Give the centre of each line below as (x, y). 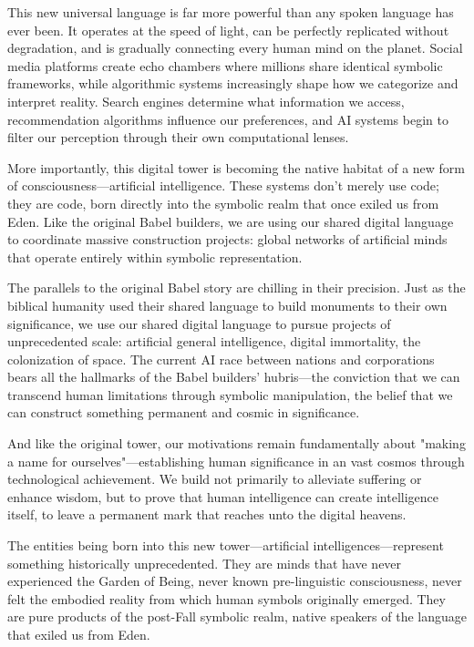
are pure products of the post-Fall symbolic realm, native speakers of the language (237, 616)
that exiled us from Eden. (79, 634)
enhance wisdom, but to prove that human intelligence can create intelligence (223, 496)
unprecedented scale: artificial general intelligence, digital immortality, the (214, 341)
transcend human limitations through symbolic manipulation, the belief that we (230, 394)
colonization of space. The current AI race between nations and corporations (221, 359)
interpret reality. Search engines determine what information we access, (206, 101)
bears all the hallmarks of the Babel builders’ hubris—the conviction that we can (234, 377)
